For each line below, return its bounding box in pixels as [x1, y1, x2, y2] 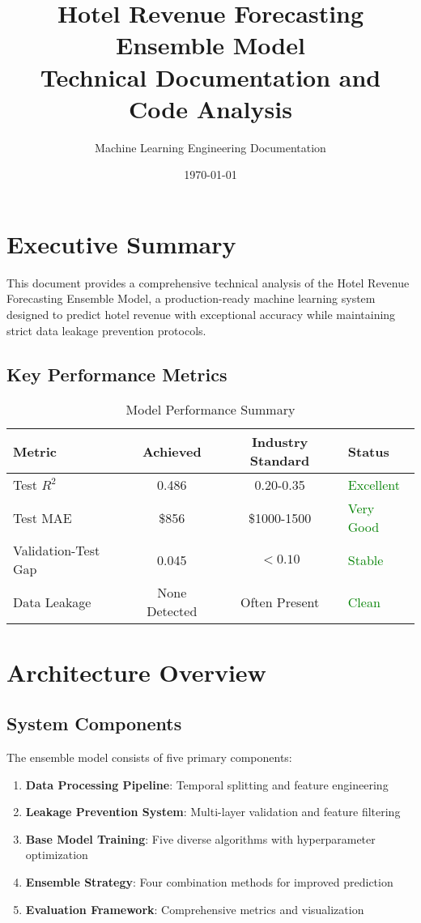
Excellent [347, 475, 401, 495]
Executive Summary [6, 227, 236, 260]
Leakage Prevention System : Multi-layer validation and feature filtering [25, 803, 401, 820]
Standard [249, 451, 310, 470]
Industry [251, 432, 308, 452]
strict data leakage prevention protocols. [6, 321, 206, 338]
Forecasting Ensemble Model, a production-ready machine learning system [6, 290, 376, 307]
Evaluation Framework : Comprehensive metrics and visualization [25, 900, 364, 917]
